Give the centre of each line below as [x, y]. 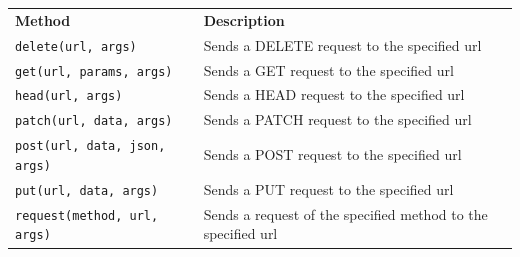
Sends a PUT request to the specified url [328, 188]
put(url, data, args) [87, 190]
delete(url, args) [76, 46]
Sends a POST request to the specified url [332, 154]
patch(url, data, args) [94, 121]
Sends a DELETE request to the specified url [342, 44]
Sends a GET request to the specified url [328, 69]
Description [244, 19]
